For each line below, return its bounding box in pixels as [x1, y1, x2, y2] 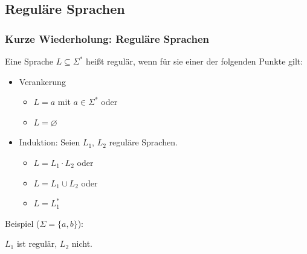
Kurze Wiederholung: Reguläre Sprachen [5, 31, 209, 46]
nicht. [71, 237, 92, 250]
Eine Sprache [5, 55, 53, 67]
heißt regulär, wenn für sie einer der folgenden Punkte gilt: [86, 55, 303, 67]
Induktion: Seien [19, 136, 80, 148]
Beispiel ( [5, 217, 40, 229]
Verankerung [19, 75, 66, 87]
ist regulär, [16, 237, 57, 250]
